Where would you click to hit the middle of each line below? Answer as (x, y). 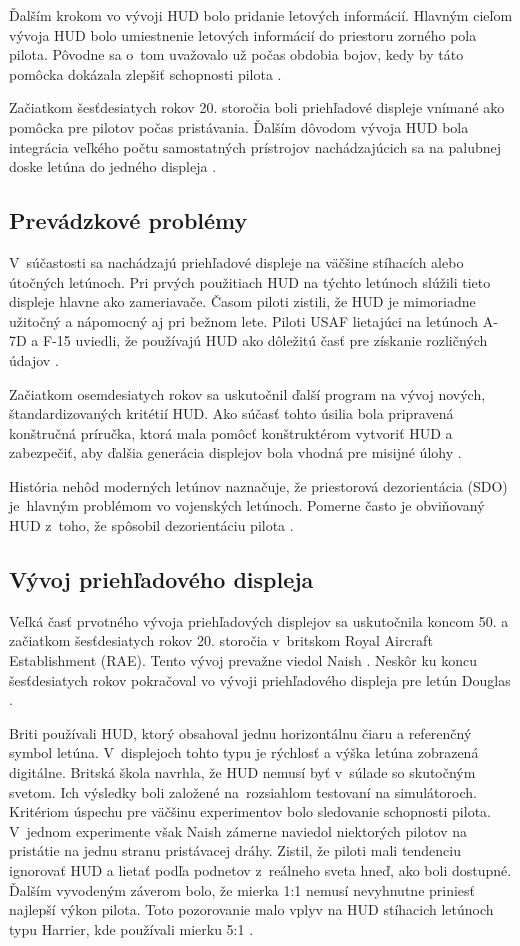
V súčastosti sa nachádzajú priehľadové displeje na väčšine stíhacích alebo (236, 261)
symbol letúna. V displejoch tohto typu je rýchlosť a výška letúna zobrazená (244, 752)
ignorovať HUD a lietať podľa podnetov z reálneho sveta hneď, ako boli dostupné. (260, 870)
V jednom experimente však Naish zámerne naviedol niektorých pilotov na (238, 830)
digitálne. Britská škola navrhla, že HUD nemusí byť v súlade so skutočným (242, 772)
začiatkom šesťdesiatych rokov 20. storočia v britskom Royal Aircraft (221, 640)
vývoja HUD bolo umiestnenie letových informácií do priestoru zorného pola (243, 34)
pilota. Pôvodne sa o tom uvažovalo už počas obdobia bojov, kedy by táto (236, 54)
